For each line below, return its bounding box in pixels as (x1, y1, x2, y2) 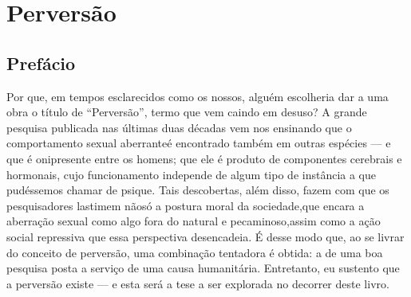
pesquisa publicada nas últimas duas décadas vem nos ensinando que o (6, 119, 352, 135)
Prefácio (6, 50, 76, 75)
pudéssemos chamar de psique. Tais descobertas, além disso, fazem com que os (6, 182, 389, 198)
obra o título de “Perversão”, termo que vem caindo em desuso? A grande (6, 104, 367, 120)
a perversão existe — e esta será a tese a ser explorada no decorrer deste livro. (6, 275, 389, 291)
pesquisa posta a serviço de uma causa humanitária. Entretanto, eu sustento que (6, 260, 400, 276)
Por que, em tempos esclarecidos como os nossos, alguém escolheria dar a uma (6, 88, 389, 104)
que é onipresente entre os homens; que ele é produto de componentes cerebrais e (6, 150, 402, 166)
